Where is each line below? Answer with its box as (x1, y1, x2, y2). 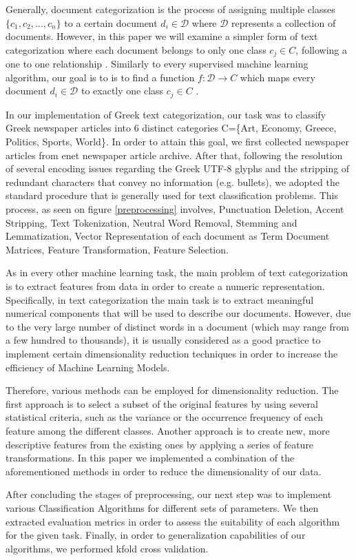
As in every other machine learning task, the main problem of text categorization (6, 265, 348, 280)
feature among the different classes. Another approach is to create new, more (6, 423, 330, 437)
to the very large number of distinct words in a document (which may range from (6, 319, 349, 333)
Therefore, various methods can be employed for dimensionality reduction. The (6, 383, 339, 397)
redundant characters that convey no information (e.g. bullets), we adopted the (6, 174, 339, 189)
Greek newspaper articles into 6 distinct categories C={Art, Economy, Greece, (6, 121, 337, 135)
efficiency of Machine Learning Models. (6, 360, 170, 374)
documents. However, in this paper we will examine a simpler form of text (6, 29, 318, 43)
